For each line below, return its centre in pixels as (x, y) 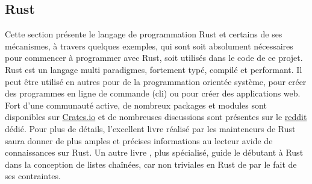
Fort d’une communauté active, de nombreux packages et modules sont (136, 105)
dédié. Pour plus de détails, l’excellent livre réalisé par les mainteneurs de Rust (150, 128)
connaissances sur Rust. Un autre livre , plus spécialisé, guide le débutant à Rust (154, 152)
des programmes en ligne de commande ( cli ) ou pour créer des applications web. (153, 93)
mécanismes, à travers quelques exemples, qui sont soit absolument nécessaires (149, 46)
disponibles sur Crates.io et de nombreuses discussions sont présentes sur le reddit (156, 117)
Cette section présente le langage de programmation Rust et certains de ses (144, 34)
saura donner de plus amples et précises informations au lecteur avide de (139, 140)
